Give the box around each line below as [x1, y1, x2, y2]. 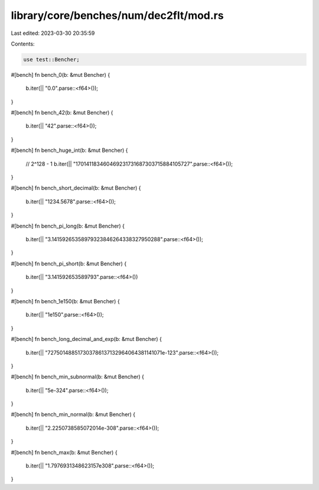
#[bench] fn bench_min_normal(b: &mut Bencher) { [11, 411, 136, 418]
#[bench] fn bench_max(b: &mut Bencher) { [11, 449, 118, 456]
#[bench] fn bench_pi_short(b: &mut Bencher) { [11, 260, 127, 267]
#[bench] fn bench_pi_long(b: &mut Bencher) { [11, 222, 125, 229]
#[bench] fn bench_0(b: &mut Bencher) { [11, 71, 110, 78]
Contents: [11, 40, 35, 47]
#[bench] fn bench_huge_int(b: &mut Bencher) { [11, 147, 128, 154]
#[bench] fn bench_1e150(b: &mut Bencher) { [11, 297, 121, 304]
